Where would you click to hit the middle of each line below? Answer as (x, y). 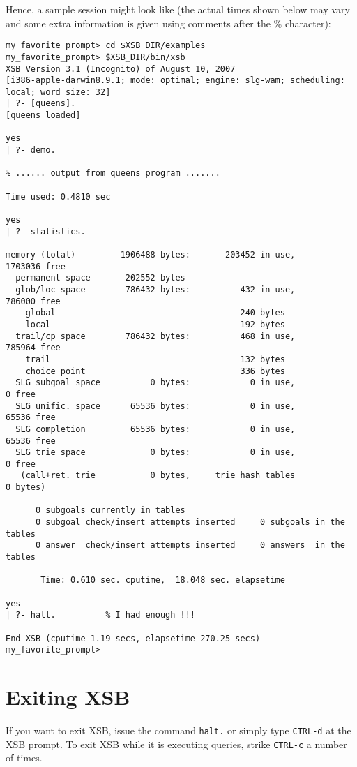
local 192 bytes (155, 324)
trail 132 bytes (155, 359)
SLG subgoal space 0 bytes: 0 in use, (155, 383)
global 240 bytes (155, 313)
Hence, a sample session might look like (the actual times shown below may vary (178, 9)
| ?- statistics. (46, 231)
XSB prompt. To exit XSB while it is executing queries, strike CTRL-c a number (176, 744)
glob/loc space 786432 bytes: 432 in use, (155, 289)
